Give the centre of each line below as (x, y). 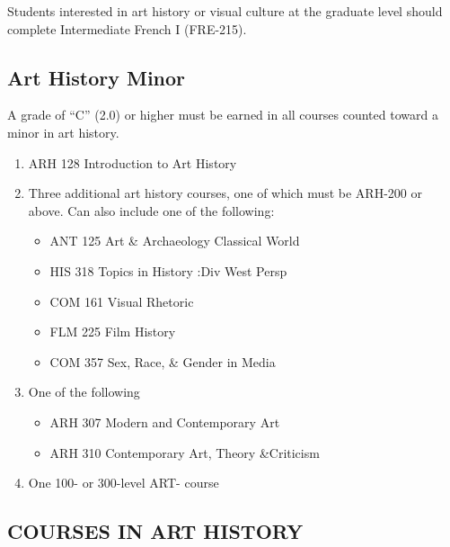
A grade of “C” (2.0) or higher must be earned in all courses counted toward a (223, 115)
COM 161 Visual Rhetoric (122, 301)
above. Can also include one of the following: (151, 210)
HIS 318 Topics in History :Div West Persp (168, 270)
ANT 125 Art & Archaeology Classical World (175, 241)
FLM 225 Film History (113, 332)
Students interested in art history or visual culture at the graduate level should (225, 11)
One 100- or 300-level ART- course (124, 483)
